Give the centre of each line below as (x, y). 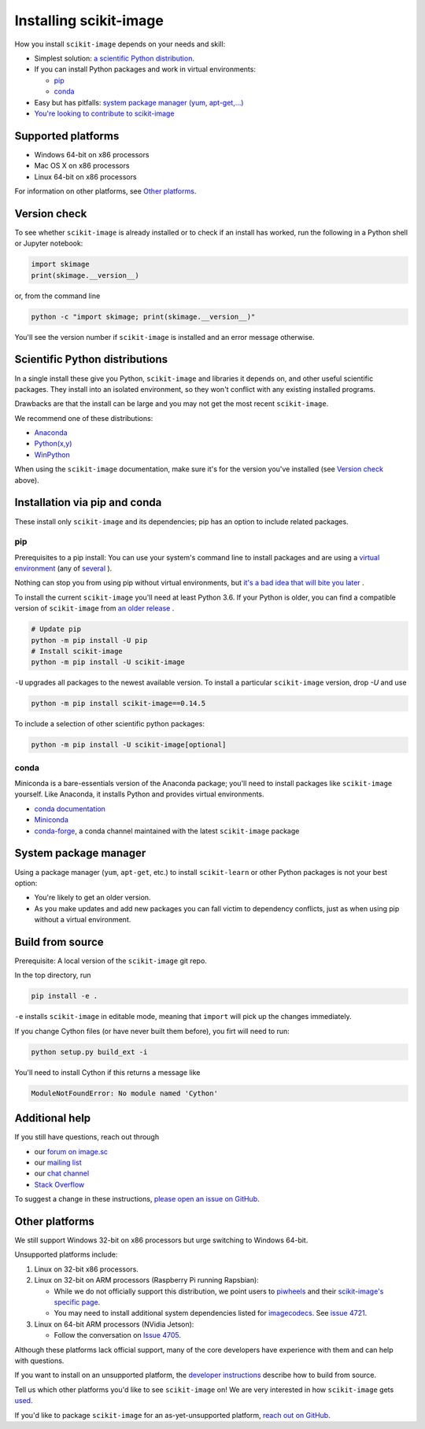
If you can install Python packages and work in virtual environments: (145, 69)
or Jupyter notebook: (49, 243)
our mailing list (58, 1162)
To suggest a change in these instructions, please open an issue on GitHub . (137, 1199)
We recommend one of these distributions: (84, 418)
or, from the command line (57, 296)
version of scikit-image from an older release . (94, 608)
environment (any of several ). (63, 569)
